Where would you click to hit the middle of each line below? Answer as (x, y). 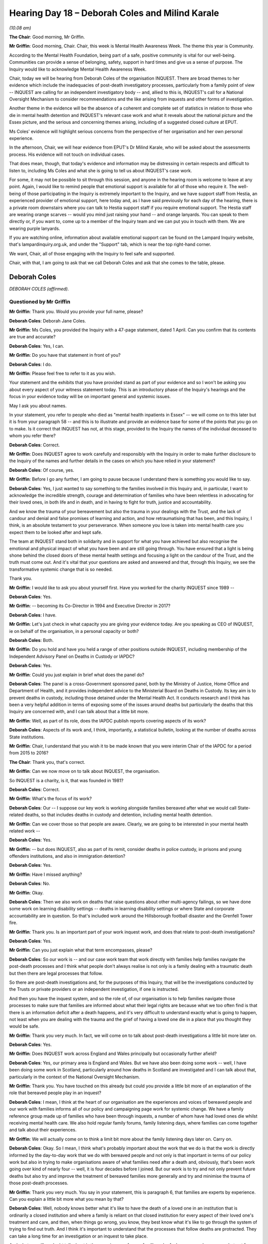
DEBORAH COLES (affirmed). (39, 289)
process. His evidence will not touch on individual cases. (67, 154)
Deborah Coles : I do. (31, 364)
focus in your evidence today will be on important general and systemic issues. (90, 397)
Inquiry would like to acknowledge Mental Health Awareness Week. (78, 69)
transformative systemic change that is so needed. (61, 569)
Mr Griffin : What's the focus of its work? (50, 799)
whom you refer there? (33, 436)
